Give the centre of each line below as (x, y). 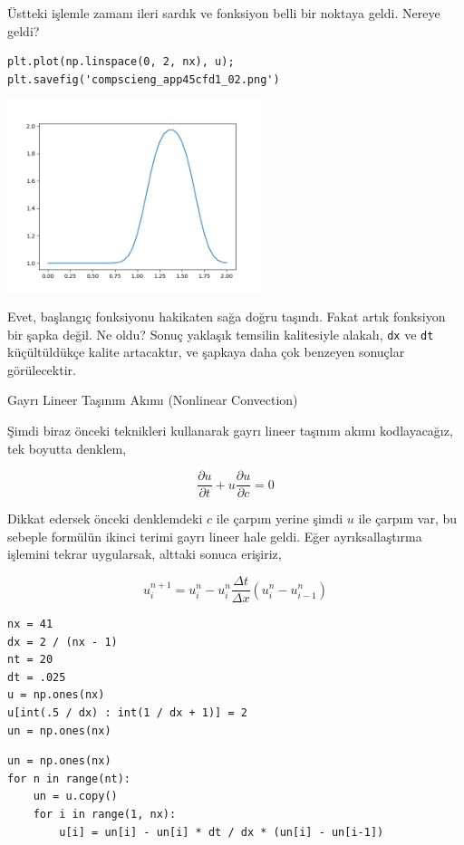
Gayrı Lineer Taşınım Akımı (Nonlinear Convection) (153, 400)
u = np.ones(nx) (56, 695)
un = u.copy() (75, 797)
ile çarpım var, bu (408, 519)
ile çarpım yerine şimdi (280, 519)
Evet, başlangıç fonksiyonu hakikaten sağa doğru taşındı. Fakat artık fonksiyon (227, 316)
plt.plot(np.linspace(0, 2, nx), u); (121, 62)
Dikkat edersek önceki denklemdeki (105, 519)
